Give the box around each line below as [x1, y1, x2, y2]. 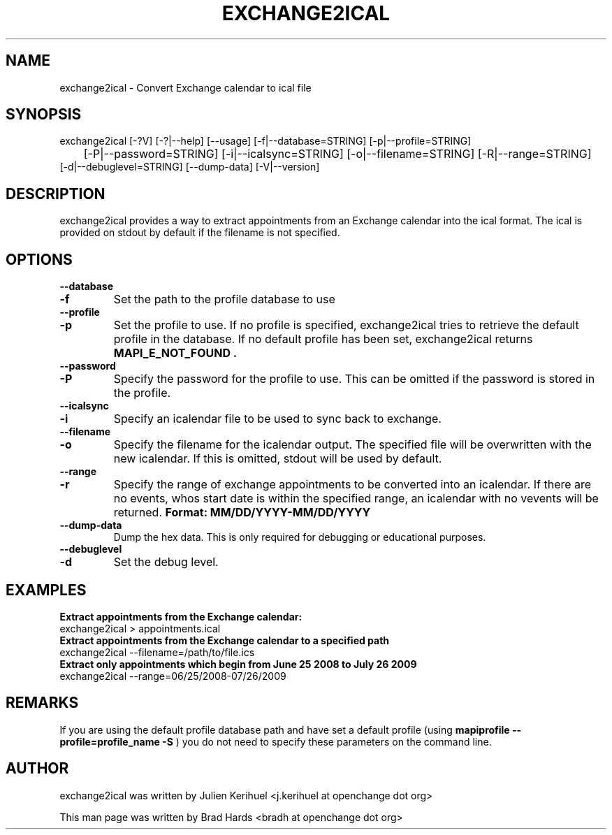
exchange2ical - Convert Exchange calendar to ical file [59, 81, 312, 94]
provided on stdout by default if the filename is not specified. [59, 226, 340, 239]
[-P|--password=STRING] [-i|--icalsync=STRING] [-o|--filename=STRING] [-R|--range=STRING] [83, 147, 592, 161]
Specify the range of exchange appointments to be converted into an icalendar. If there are [113, 477, 592, 492]
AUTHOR [6, 760, 69, 778]
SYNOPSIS [6, 106, 82, 124]
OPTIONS [6, 250, 73, 268]
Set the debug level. [113, 555, 219, 569]
